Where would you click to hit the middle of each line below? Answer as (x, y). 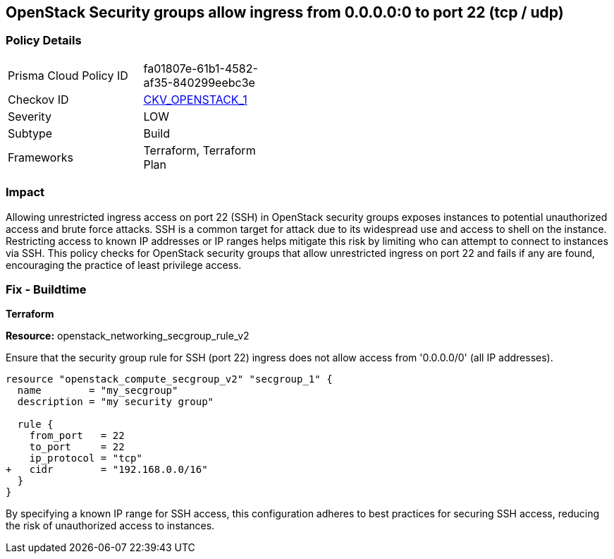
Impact (25, 192)
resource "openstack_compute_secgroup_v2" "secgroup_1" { (169, 379)
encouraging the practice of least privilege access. (124, 265)
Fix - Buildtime (46, 289)
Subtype (30, 133)
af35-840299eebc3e (199, 82)
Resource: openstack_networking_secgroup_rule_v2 (128, 336)
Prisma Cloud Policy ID (68, 75)
